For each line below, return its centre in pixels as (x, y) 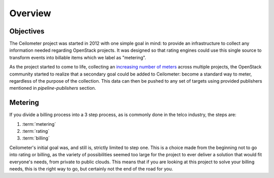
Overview (30, 13)
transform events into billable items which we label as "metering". (78, 57)
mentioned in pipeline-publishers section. (53, 88)
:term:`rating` (36, 131)
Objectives (27, 31)
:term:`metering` (39, 124)
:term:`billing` (36, 138)
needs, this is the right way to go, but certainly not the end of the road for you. (91, 169)
